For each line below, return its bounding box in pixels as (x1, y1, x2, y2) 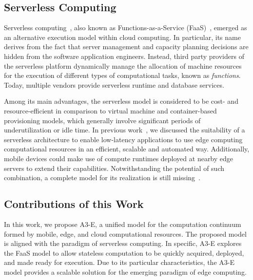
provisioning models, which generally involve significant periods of (4, 115, 201, 125)
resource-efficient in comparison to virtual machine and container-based (4, 105, 217, 115)
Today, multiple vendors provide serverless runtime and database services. (4, 79, 224, 90)
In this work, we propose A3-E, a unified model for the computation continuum (4, 219, 241, 229)
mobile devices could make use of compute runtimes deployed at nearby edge (4, 153, 234, 163)
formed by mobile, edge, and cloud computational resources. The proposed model (4, 228, 247, 239)
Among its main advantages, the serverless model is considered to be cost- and (4, 96, 238, 106)
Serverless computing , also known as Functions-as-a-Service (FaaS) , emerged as (4, 22, 247, 33)
